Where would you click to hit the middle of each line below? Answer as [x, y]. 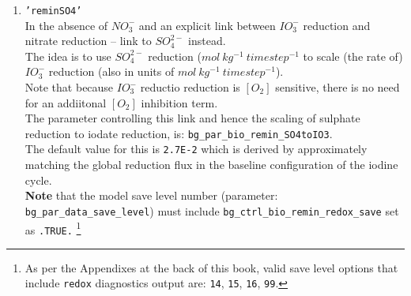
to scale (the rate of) [353, 56]
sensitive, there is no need [337, 87]
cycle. [38, 180]
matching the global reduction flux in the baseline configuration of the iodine [211, 165]
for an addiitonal [66, 102]
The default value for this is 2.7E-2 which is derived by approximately [196, 149]
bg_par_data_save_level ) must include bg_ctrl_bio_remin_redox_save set [212, 210]
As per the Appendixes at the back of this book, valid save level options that [211, 267]
